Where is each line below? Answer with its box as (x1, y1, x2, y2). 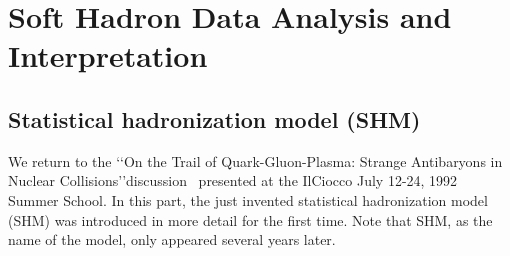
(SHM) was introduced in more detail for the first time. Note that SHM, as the (8, 209, 493, 230)
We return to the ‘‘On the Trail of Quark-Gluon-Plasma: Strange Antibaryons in (8, 150, 503, 171)
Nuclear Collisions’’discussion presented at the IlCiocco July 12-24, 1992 (8, 170, 458, 191)
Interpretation (8, 35, 208, 76)
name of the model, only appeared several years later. (8, 229, 336, 250)
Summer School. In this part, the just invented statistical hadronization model (8, 189, 488, 210)
